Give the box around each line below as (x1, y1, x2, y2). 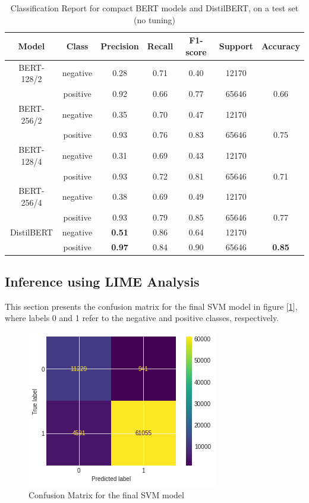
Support (219, 39, 253, 52)
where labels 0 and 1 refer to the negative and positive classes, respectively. (5, 312, 279, 324)
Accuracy (261, 39, 300, 52)
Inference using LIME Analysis (5, 272, 200, 291)
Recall (147, 39, 174, 52)
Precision (100, 39, 139, 52)
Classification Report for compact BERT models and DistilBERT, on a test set (10, 2, 299, 14)
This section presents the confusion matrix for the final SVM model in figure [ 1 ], (5, 300, 298, 312)
